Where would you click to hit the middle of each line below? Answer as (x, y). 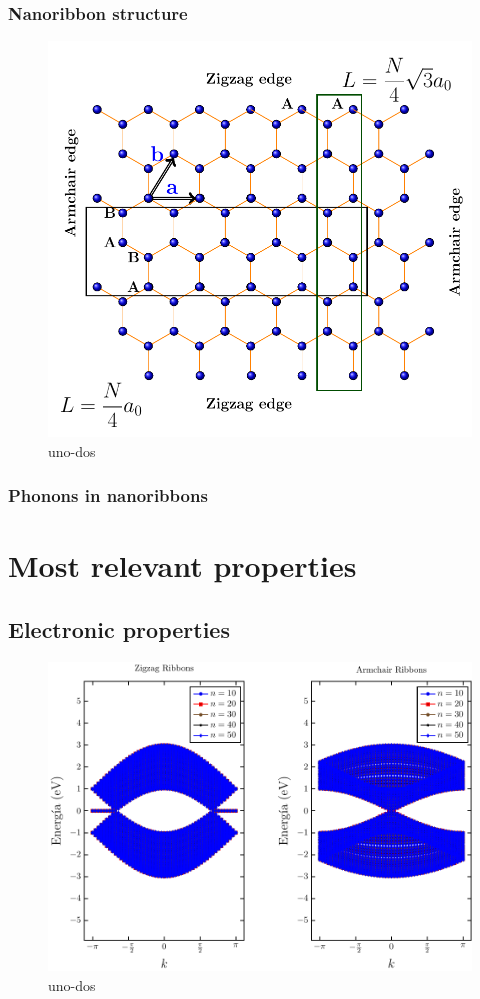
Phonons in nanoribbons (108, 495)
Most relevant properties (182, 565)
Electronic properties (119, 628)
